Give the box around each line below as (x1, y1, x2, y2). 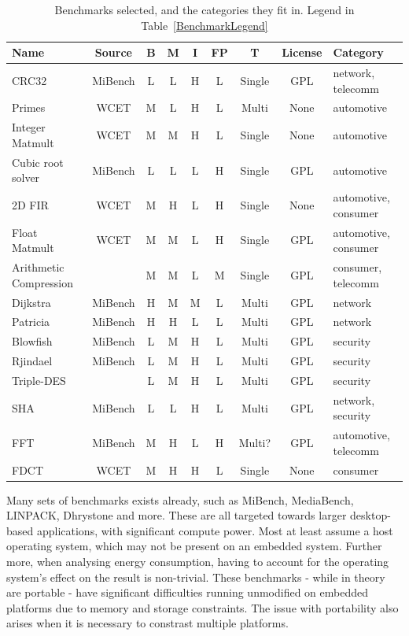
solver (12, 169, 40, 186)
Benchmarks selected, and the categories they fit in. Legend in (54, 2, 355, 17)
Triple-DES (12, 372, 66, 388)
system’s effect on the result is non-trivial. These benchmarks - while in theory (6, 568, 385, 585)
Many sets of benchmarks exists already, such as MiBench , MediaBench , (6, 491, 354, 508)
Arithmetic (12, 259, 64, 275)
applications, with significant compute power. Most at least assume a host (36, 522, 393, 538)
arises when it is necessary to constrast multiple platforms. (6, 615, 289, 631)
